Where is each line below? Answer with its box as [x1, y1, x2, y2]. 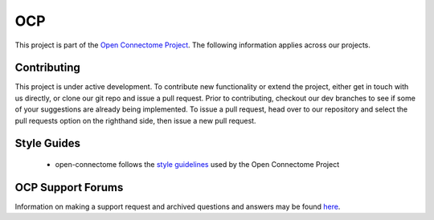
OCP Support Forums [14, 181, 124, 194]
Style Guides [14, 136, 80, 150]
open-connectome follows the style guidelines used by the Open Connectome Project [55, 160, 340, 169]
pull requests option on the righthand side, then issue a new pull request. [14, 116, 256, 125]
